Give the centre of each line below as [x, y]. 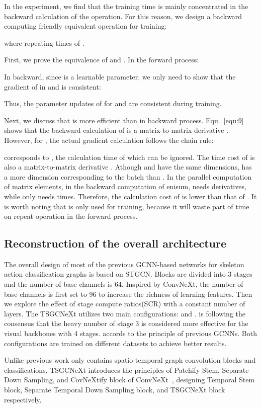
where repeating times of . [44, 43]
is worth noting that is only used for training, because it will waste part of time [127, 206]
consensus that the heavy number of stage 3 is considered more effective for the [126, 323]
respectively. [23, 399]
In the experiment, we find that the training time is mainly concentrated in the [126, 6]
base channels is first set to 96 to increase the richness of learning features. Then [128, 294]
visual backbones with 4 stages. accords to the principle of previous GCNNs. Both [130, 333]
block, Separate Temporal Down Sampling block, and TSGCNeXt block [115, 390]
